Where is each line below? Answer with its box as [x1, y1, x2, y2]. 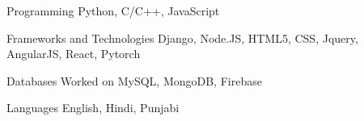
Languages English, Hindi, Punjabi [6, 99, 180, 116]
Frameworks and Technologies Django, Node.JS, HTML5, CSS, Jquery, [6, 29, 358, 46]
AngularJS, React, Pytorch [6, 45, 141, 62]
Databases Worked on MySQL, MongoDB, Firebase [6, 72, 262, 89]
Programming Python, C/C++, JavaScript [6, 2, 220, 19]
